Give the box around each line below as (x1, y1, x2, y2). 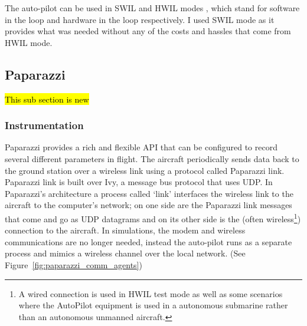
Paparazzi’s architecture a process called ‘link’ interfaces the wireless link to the (5, 187, 293, 199)
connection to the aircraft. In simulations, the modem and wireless (5, 224, 246, 236)
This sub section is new (5, 93, 89, 105)
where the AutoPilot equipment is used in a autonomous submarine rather (18, 299, 288, 311)
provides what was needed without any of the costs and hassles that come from (5, 25, 291, 37)
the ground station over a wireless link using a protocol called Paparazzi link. (5, 164, 285, 176)
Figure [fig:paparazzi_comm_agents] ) (5, 258, 142, 271)
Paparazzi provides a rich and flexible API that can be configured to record (5, 141, 277, 153)
